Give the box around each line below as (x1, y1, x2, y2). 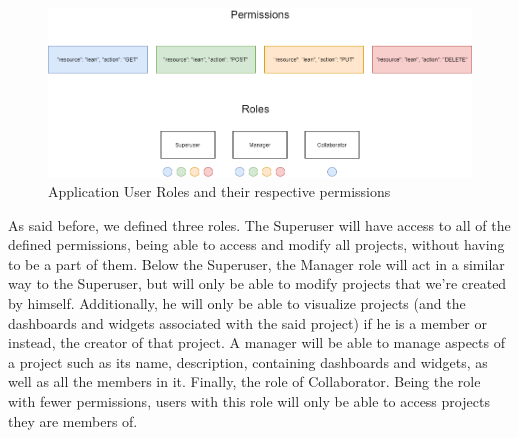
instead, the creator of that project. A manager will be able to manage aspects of (8, 332, 505, 353)
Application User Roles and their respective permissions (48, 181, 391, 201)
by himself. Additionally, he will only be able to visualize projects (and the (8, 292, 466, 313)
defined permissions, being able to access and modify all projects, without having (8, 234, 505, 255)
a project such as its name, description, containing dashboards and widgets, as (8, 351, 488, 372)
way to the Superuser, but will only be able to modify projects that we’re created (8, 273, 507, 294)
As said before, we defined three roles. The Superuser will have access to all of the (8, 214, 511, 235)
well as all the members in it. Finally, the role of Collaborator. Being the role (8, 371, 481, 392)
